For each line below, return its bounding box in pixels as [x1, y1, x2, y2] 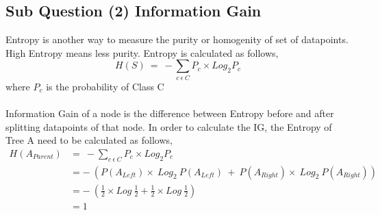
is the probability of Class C [46, 79, 164, 93]
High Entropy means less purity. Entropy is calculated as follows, [5, 45, 279, 60]
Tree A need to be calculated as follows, [5, 133, 173, 147]
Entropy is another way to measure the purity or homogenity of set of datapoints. [5, 32, 349, 47]
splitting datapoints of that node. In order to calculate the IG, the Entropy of [5, 119, 332, 134]
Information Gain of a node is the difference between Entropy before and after [5, 105, 334, 120]
